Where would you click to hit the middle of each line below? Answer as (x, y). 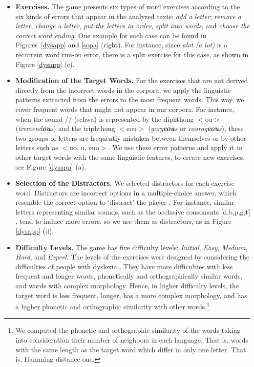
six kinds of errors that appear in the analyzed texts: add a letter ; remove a (128, 16)
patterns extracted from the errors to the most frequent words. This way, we (130, 99)
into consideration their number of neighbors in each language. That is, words (132, 340)
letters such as (37, 147)
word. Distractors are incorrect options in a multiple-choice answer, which (126, 192)
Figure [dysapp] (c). (45, 64)
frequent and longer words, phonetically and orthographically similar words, (129, 276)
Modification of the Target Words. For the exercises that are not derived (132, 80)
